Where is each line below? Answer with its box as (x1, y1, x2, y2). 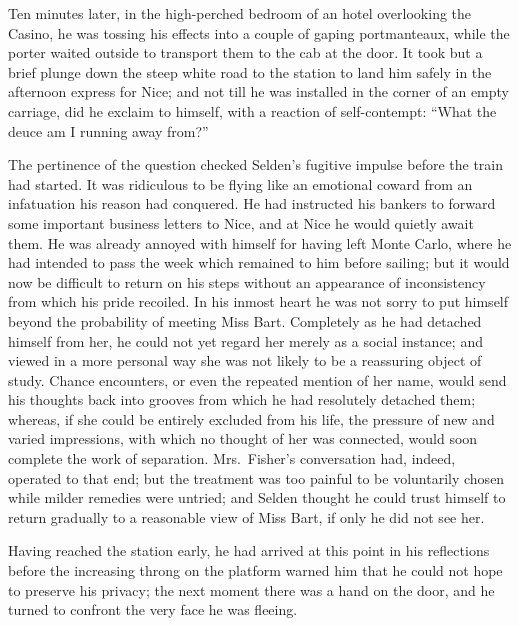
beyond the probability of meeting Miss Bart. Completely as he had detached (8, 310, 482, 331)
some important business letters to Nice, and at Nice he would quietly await (8, 212, 474, 233)
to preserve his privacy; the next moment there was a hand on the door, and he (8, 579, 495, 600)
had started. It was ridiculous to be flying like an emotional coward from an (8, 173, 473, 194)
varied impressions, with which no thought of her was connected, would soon (8, 428, 478, 449)
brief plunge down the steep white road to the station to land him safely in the (8, 61, 492, 82)
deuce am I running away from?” (8, 120, 209, 141)
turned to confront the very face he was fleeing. (8, 599, 298, 620)
